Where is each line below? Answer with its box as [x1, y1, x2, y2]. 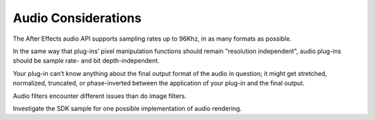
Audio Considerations [12, 10, 142, 26]
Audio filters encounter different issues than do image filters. [12, 92, 187, 100]
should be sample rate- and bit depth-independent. [12, 57, 160, 65]
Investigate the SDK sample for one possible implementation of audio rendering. [12, 104, 242, 112]
